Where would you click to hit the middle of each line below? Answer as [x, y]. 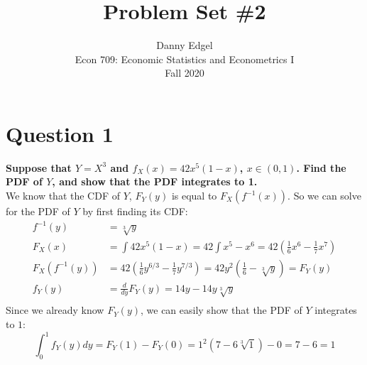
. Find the [321, 167]
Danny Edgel [185, 45]
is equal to [194, 196]
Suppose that [39, 167]
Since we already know [55, 310]
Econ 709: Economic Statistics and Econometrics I [185, 59]
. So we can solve [324, 196]
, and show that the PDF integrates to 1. [155, 181]
